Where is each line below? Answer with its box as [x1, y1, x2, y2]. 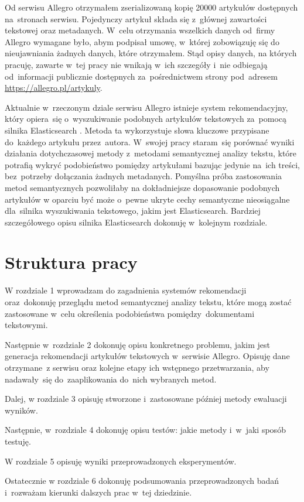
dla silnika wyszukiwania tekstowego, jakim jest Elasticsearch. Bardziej [5, 204, 261, 217]
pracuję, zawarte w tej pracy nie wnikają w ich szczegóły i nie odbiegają [5, 58, 268, 70]
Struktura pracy [5, 250, 138, 274]
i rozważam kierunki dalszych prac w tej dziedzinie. [5, 486, 192, 498]
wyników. [5, 404, 38, 416]
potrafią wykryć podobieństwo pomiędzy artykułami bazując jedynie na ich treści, [5, 158, 300, 170]
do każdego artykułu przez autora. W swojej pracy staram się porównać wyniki [5, 135, 295, 148]
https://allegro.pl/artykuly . [5, 81, 103, 94]
